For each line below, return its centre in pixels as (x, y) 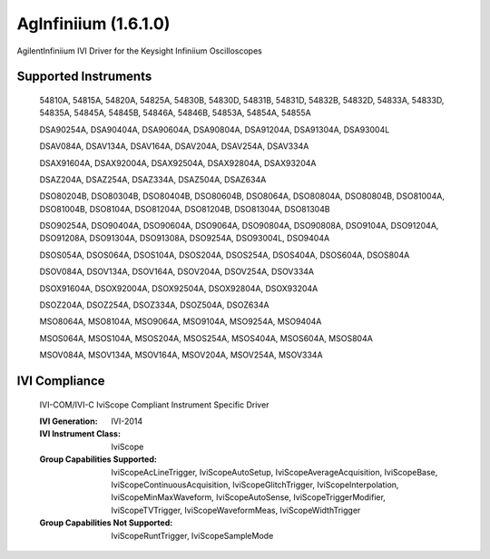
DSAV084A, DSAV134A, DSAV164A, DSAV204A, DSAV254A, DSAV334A (174, 146)
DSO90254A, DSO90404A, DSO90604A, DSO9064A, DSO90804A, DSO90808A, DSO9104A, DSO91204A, (239, 226)
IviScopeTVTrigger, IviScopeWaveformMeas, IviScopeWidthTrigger (236, 510)
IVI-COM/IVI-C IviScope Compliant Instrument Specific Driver (154, 405)
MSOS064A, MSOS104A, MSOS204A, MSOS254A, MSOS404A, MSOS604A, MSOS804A (206, 338)
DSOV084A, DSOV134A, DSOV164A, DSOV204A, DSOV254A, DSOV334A (177, 271)
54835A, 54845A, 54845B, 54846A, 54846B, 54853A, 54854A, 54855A (176, 113)
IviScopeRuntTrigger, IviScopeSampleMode (192, 535)
